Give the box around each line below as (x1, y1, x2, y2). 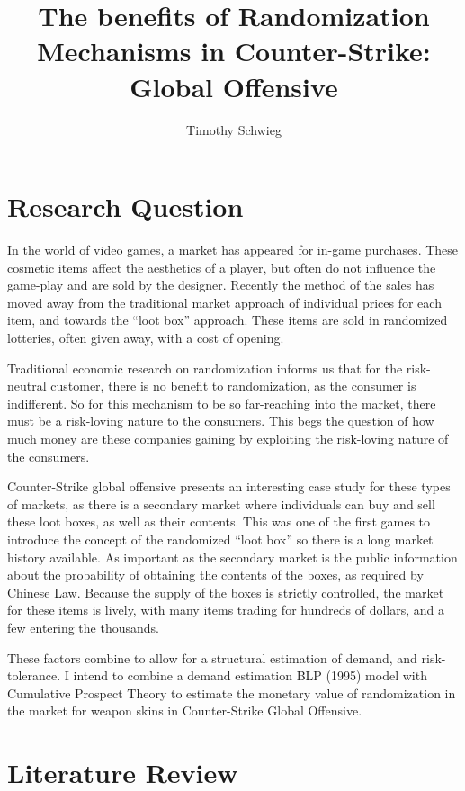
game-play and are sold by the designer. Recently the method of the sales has (7, 275, 434, 294)
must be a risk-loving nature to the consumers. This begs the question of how (7, 411, 434, 430)
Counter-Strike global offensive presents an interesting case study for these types (7, 477, 451, 496)
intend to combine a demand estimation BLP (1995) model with (73, 666, 427, 685)
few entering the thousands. (7, 617, 159, 636)
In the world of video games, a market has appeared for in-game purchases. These (7, 240, 459, 259)
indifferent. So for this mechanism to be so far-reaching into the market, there (7, 393, 436, 412)
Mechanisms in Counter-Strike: (37, 32, 431, 69)
